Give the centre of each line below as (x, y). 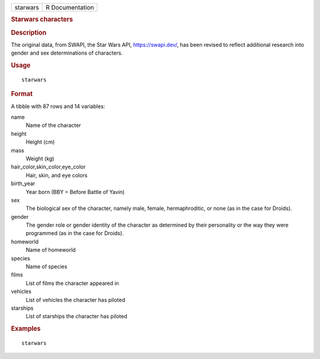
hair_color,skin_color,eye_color (48, 167)
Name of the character (53, 125)
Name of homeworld (51, 250)
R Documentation (70, 7)
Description (29, 33)
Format (22, 94)
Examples (26, 329)
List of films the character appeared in (72, 283)
